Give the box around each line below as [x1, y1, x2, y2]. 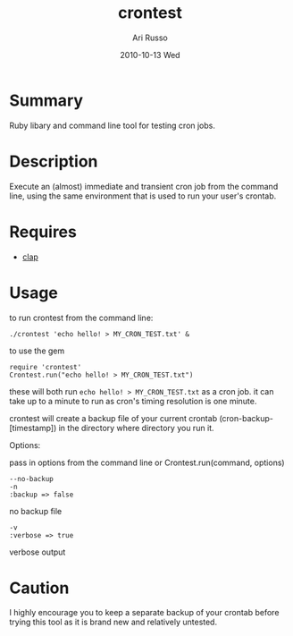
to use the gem [9, 345, 65, 356]
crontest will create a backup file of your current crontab [9, 412, 217, 423]
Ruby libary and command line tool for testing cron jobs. [9, 120, 216, 131]
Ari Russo [132, 32, 168, 43]
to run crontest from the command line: [9, 312, 154, 323]
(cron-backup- [218, 412, 274, 423]
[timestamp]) [9, 422, 57, 433]
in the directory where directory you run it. [58, 422, 214, 433]
